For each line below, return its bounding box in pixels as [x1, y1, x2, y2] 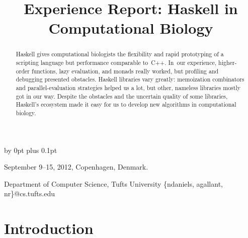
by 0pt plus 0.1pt [4, 144, 57, 155]
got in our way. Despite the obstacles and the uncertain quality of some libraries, [16, 92, 228, 100]
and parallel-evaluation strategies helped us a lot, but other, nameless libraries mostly [16, 83, 240, 92]
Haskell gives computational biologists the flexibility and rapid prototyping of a [16, 50, 224, 58]
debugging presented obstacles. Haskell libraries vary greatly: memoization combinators [16, 75, 244, 84]
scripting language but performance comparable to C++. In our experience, [16, 58, 217, 67]
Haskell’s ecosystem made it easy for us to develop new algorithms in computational [16, 100, 236, 109]
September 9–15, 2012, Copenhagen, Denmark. [4, 162, 148, 172]
